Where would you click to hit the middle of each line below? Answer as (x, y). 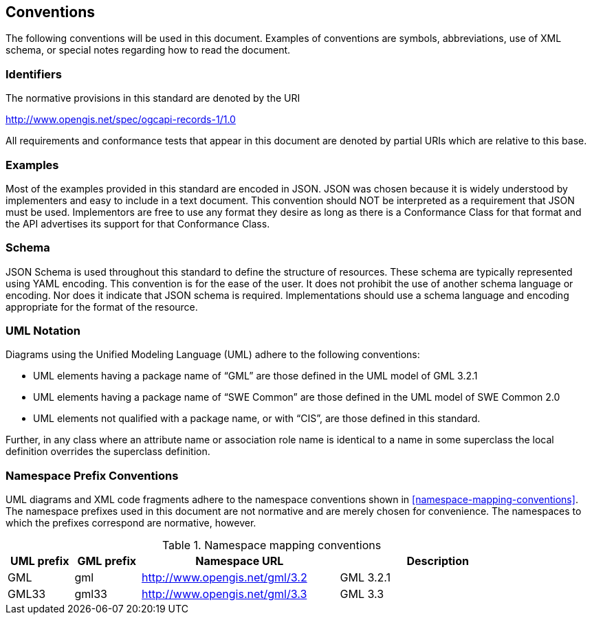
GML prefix (107, 561)
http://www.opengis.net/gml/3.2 (224, 578)
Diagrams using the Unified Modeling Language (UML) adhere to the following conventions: (213, 355)
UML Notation (43, 331)
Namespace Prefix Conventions (92, 475)
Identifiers (34, 74)
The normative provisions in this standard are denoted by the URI (153, 98)
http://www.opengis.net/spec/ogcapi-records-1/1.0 (121, 120)
